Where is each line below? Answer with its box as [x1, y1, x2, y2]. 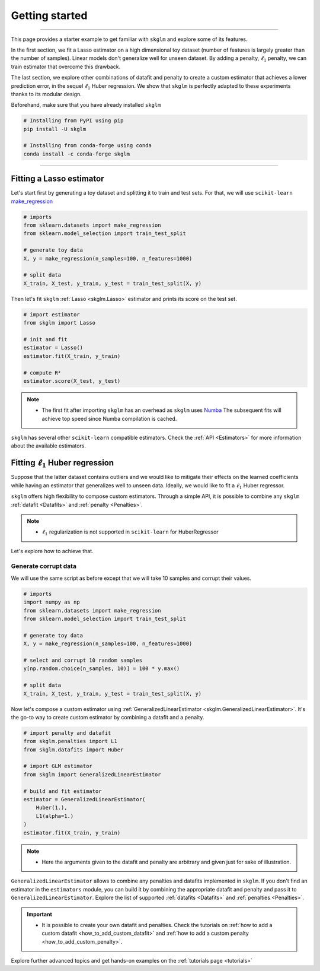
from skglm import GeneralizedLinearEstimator [23, 771, 161, 778]
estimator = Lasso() [23, 344, 83, 351]
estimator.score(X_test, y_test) [23, 377, 121, 384]
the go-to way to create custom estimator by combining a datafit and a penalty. [11, 713, 204, 721]
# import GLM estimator [23, 763, 93, 770]
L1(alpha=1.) [36, 813, 74, 819]
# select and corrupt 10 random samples [23, 656, 142, 664]
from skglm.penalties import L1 [23, 738, 118, 745]
